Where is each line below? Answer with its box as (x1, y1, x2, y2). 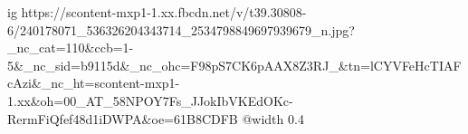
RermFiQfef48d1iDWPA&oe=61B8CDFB (7, 109, 238, 128)
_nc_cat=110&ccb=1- (7, 38, 134, 57)
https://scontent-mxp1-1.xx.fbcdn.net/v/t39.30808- (21, 3, 307, 21)
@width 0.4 (242, 109, 304, 128)
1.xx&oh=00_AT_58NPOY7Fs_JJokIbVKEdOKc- (7, 91, 293, 110)
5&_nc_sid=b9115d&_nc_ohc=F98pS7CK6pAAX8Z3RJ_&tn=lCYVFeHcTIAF (7, 55, 462, 74)
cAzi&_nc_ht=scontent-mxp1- (7, 73, 180, 92)
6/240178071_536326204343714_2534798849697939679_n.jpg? (7, 20, 355, 39)
